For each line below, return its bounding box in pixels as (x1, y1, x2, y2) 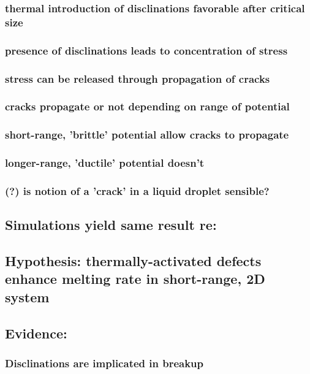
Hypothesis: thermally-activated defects (5, 251, 262, 270)
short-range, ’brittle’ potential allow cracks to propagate (5, 127, 289, 142)
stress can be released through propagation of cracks (5, 71, 270, 86)
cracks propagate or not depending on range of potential (5, 99, 290, 114)
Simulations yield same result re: (5, 215, 217, 234)
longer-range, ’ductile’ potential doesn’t (5, 155, 205, 170)
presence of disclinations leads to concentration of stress (5, 42, 288, 58)
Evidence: (5, 323, 67, 342)
